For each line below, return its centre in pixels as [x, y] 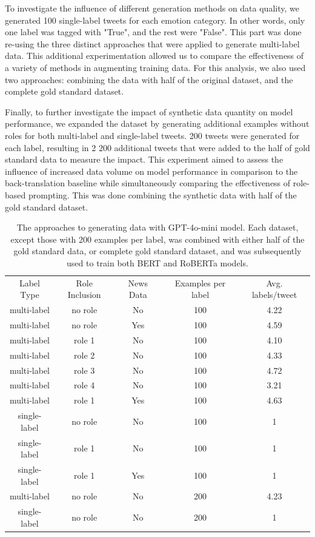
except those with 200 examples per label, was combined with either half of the [157, 239]
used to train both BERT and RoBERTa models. [157, 262]
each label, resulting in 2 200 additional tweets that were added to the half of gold [157, 147]
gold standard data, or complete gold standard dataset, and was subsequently [157, 251]
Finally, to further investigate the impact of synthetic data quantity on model [149, 111]
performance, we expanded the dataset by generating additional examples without [157, 123]
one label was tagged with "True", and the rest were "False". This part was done [153, 32]
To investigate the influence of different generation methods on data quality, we [152, 8]
